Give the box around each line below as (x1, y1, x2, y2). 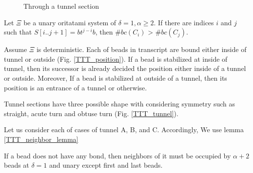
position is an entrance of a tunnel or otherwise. (4, 82, 147, 92)
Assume (4, 44, 27, 54)
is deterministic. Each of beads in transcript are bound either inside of (36, 44, 247, 54)
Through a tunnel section (23, 1, 99, 11)
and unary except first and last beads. (49, 160, 163, 170)
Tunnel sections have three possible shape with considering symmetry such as (4, 99, 235, 109)
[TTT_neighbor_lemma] (4, 134, 78, 144)
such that (4, 27, 32, 37)
